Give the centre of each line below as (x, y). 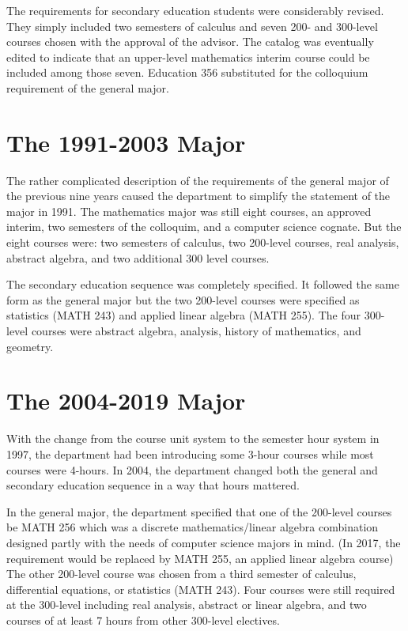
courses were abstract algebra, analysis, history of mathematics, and (196, 331)
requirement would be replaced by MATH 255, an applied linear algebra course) (200, 558)
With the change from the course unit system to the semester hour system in (193, 438)
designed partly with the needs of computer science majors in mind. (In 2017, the (204, 542)
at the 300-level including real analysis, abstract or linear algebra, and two (187, 605)
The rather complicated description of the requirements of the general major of (198, 180)
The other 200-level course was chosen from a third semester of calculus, (181, 574)
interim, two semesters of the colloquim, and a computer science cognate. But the (204, 227)
